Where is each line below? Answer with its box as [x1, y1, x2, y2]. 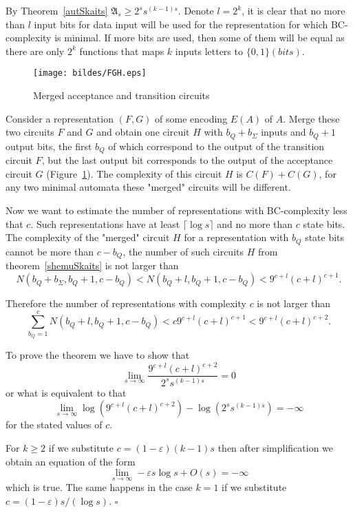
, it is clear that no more [242, 3, 345, 17]
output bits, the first [6, 138, 92, 153]
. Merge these [283, 111, 340, 125]
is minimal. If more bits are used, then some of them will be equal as [54, 30, 345, 45]
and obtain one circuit [96, 125, 190, 139]
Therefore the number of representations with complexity [6, 296, 246, 311]
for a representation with [184, 230, 289, 244]
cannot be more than [6, 244, 94, 258]
